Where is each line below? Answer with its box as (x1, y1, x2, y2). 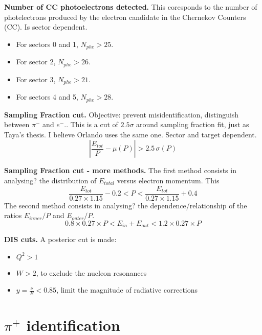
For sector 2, (16, 56, 56, 67)
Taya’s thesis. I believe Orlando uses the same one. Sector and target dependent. (4, 129, 257, 139)
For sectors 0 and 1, (16, 38, 78, 49)
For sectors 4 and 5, (16, 91, 78, 102)
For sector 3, (16, 74, 56, 84)
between (4, 119, 30, 130)
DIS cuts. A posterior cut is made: (4, 234, 117, 245)
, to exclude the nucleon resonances (36, 267, 147, 278)
